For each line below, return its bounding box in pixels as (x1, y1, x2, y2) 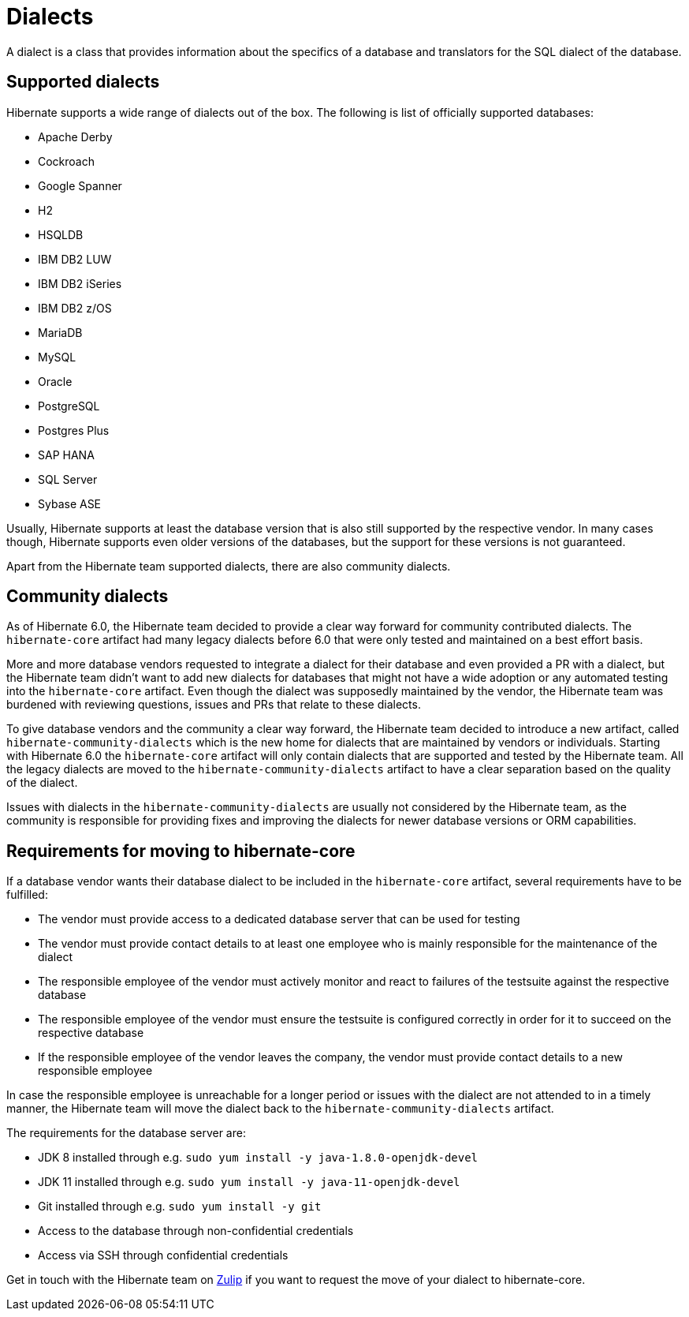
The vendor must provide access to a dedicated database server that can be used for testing (38, 912, 520, 926)
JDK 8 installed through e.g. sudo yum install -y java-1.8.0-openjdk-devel (38, 1151, 479, 1165)
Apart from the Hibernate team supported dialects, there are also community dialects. (6, 559, 451, 573)
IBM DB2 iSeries (38, 276, 122, 290)
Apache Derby (38, 129, 113, 144)
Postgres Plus (38, 423, 110, 437)
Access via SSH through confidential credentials (38, 1248, 289, 1263)
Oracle (38, 374, 73, 388)
